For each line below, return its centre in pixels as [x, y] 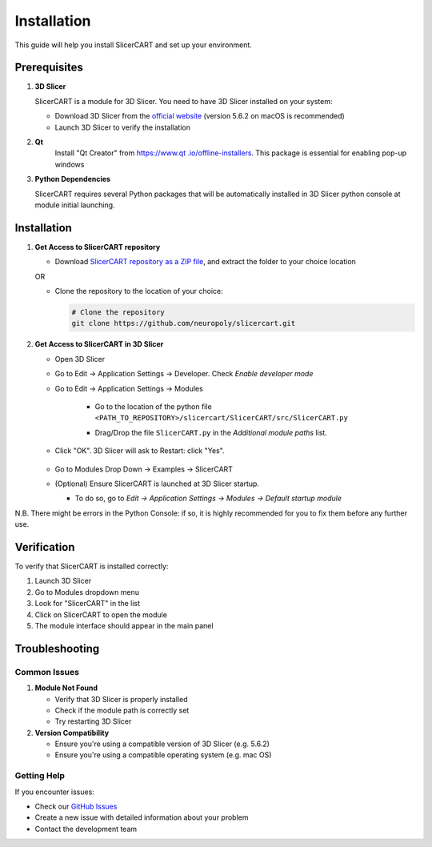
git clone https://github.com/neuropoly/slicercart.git [184, 323]
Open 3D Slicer [80, 359]
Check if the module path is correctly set [122, 710]
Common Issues [47, 672]
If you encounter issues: [55, 792]
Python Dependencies [73, 179]
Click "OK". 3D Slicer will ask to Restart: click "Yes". [140, 451]
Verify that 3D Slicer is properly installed [121, 699]
